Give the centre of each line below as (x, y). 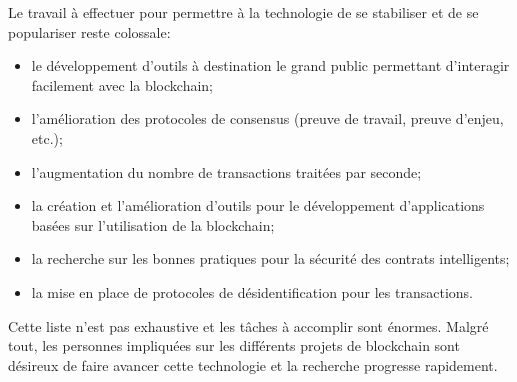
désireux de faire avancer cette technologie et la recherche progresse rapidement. (253, 364)
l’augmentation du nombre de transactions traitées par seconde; (226, 171)
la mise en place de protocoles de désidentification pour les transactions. (252, 291)
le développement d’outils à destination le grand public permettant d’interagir (270, 65)
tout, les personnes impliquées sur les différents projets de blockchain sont (234, 345)
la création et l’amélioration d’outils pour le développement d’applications (258, 205)
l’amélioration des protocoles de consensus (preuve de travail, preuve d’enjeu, (267, 118)
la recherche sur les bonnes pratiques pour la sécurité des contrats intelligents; (270, 258)
